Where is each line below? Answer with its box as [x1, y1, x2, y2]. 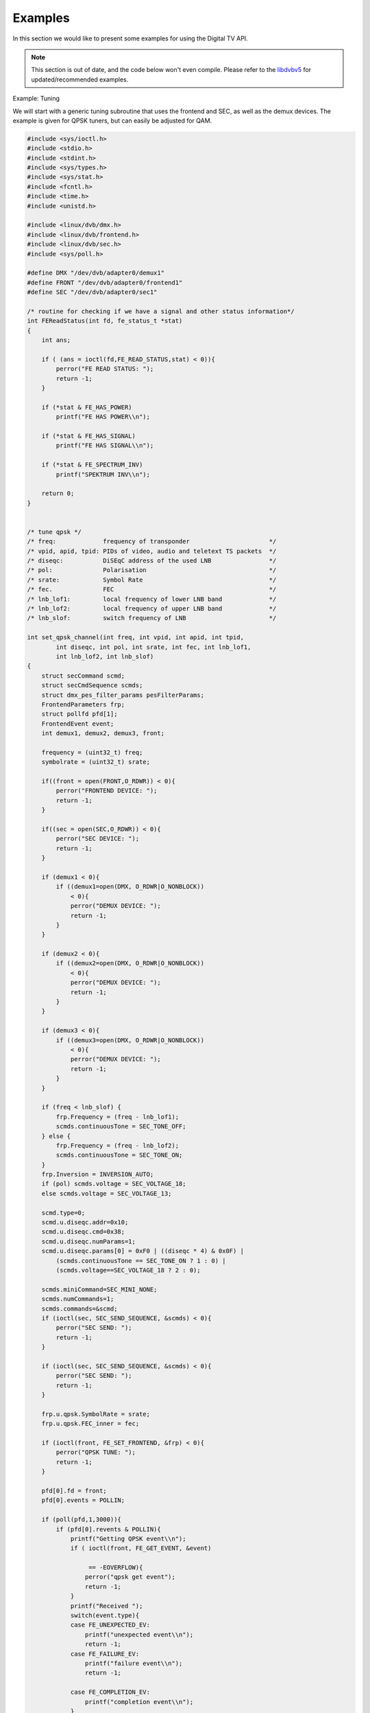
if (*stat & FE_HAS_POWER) [41, 403, 133, 411]
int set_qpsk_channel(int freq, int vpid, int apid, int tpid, [27, 634, 245, 641]
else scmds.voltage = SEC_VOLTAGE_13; [41, 1190, 172, 1197]
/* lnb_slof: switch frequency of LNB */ [27, 614, 277, 622]
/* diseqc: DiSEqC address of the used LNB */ [27, 557, 277, 565]
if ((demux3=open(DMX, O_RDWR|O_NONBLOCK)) [56, 1036, 205, 1044]
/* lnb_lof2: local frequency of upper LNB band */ [27, 605, 277, 613]
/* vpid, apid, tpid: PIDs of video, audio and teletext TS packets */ [27, 547, 277, 555]
